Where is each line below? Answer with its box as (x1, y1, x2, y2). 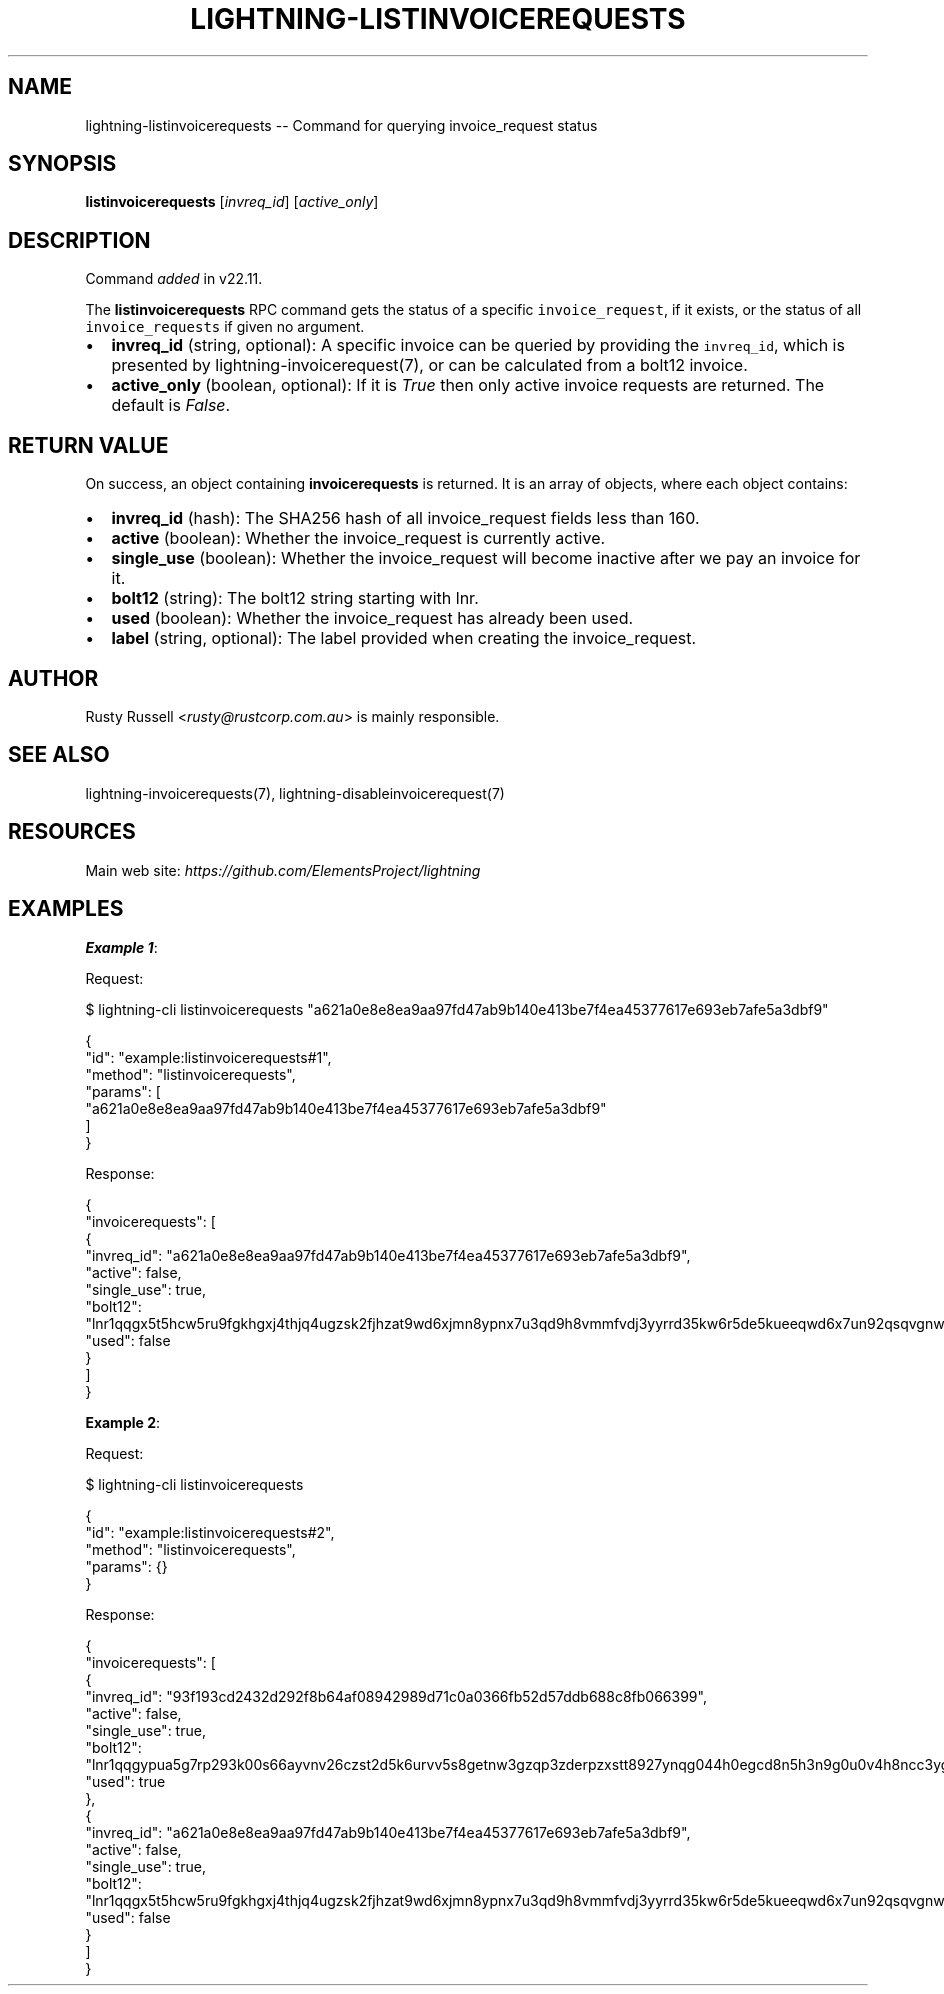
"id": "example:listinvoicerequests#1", (85, 1048, 332, 1066)
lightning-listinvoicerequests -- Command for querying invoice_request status (85, 116, 598, 134)
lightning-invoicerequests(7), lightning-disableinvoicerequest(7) (85, 784, 505, 802)
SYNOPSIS (8, 151, 117, 177)
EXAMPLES (8, 896, 124, 922)
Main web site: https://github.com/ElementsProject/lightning (85, 861, 481, 879)
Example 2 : (85, 1413, 161, 1431)
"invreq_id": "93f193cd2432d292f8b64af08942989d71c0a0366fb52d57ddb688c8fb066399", (85, 1687, 707, 1705)
